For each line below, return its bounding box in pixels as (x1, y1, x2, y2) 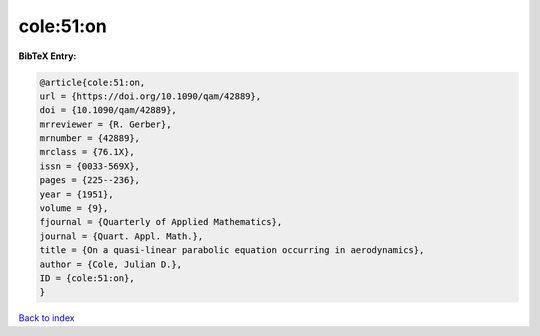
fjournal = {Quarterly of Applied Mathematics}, (39, 216, 283, 228)
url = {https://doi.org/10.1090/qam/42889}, (39, 90, 262, 102)
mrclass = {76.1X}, (39, 146, 135, 158)
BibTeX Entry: (18, 50, 77, 62)
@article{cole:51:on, (39, 76, 146, 88)
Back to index (18, 312, 75, 324)
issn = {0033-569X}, (39, 160, 140, 172)
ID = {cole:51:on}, (39, 273, 135, 284)
